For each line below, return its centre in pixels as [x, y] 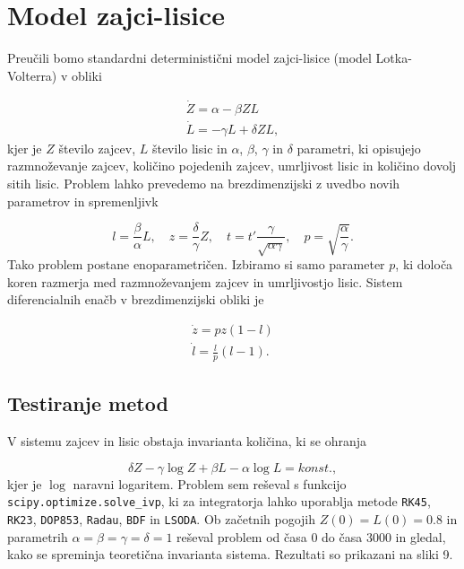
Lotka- [394, 58]
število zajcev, [97, 148]
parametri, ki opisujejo [359, 148]
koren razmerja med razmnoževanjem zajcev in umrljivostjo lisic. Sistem [205, 281]
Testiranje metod [88, 403]
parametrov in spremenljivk [83, 201]
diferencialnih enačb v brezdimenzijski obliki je [136, 299]
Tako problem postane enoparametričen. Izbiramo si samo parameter [196, 264]
